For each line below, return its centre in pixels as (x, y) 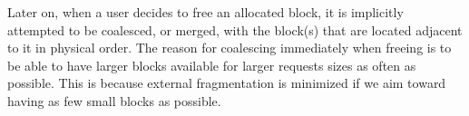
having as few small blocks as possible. (114, 100)
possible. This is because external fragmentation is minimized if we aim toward (227, 83)
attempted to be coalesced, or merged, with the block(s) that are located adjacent (235, 29)
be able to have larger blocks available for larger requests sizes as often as (212, 65)
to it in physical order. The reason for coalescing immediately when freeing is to (230, 48)
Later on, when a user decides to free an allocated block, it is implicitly (205, 12)
